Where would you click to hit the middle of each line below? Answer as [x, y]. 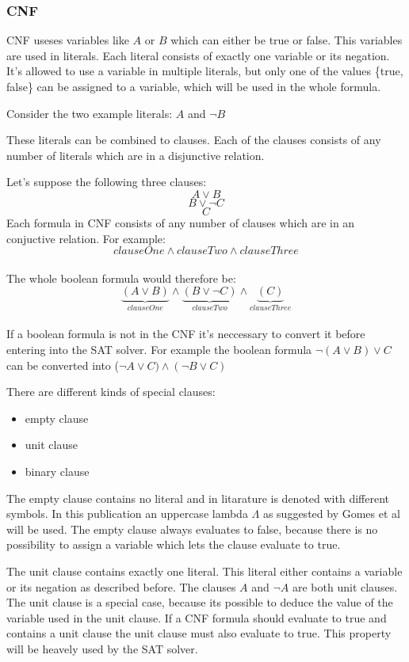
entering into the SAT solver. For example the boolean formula [159, 349]
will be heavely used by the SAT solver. [102, 648]
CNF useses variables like [68, 40]
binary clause [57, 471]
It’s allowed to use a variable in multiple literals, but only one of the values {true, [205, 71]
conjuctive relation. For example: [86, 238]
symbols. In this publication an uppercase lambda [127, 514]
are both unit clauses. [345, 586]
